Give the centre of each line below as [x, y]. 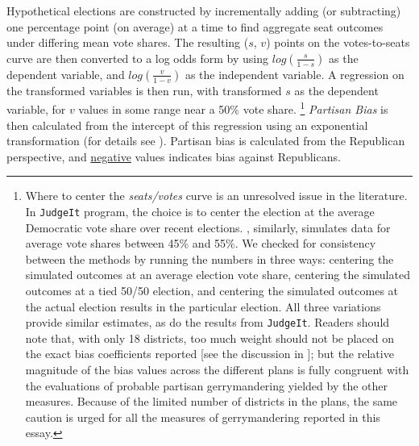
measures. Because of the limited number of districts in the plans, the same [212, 401]
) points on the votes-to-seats [338, 42]
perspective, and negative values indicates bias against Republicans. [174, 156]
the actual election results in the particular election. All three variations [203, 306]
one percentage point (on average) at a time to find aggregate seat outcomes [195, 26]
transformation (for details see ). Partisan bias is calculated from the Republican [206, 141]
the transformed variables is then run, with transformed [144, 90]
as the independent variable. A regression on [295, 74]
